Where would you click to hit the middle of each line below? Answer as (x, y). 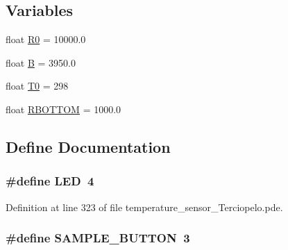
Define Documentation (88, 146)
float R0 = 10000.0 (46, 39)
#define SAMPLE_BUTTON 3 (98, 238)
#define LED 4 (50, 181)
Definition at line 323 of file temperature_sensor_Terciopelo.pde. (144, 207)
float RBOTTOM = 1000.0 (63, 109)
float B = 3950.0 (41, 62)
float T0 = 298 (37, 86)
